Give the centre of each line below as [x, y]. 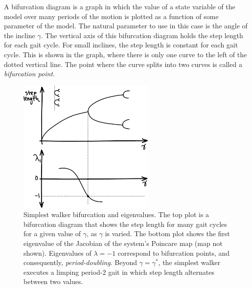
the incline [20, 35]
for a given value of [52, 233]
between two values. [53, 281]
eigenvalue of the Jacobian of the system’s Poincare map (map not [123, 243]
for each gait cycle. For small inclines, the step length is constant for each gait [121, 45]
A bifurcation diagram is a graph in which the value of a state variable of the [120, 6]
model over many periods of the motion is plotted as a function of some [111, 16]
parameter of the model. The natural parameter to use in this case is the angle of [126, 26]
